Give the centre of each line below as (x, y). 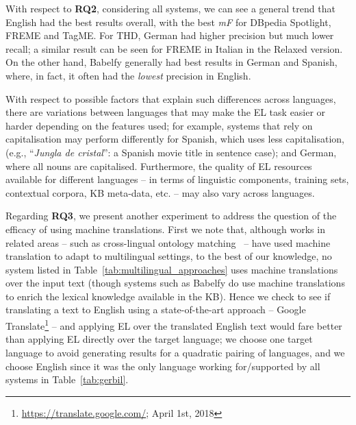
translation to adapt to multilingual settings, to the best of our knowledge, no (169, 256)
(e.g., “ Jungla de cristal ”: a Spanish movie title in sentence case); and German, (171, 152)
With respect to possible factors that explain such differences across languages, (171, 98)
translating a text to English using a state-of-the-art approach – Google (156, 309)
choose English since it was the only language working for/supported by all (163, 366)
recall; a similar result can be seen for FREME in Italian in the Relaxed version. (174, 48)
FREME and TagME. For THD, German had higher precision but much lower (170, 35)
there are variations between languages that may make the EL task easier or (166, 112)
